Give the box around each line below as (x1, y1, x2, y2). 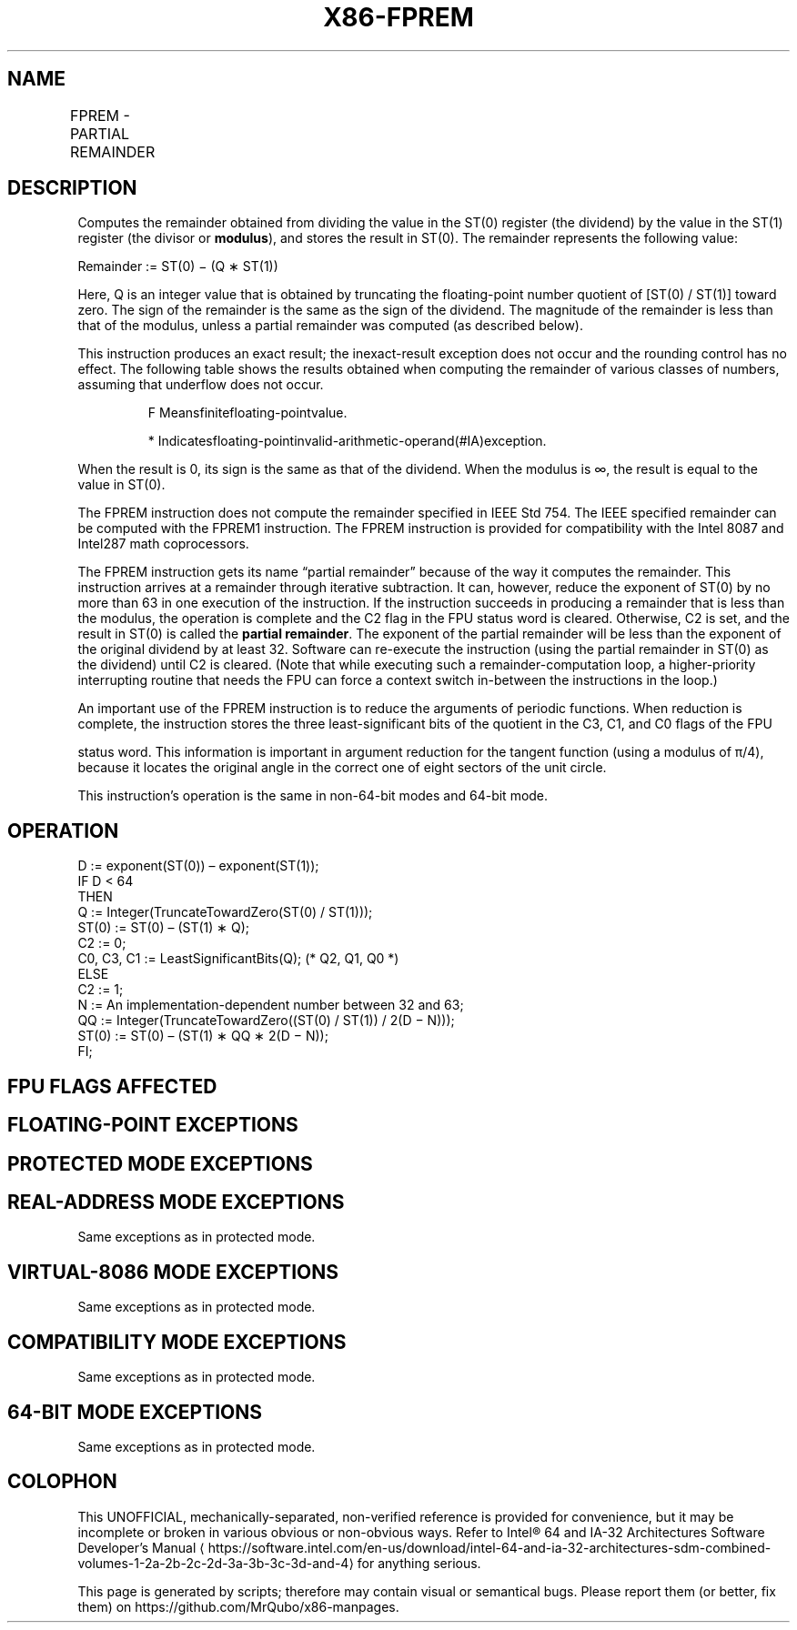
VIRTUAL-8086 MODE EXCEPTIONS (7, 1260, 338, 1283)
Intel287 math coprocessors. (77, 536, 249, 552)
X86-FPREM (323, 2, 474, 33)
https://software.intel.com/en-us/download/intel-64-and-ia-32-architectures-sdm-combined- (207, 1539, 772, 1555)
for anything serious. (357, 1555, 481, 1571)
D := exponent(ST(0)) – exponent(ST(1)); (77, 858, 319, 874)
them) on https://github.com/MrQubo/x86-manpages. (77, 1598, 399, 1615)
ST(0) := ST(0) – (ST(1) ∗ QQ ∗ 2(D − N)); (77, 1028, 328, 1044)
